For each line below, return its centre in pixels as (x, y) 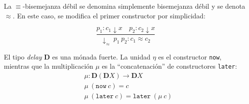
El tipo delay (23, 56)
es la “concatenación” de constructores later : (169, 66)
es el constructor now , (190, 56)
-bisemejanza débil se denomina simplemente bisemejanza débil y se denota (134, 6)
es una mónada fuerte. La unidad (102, 56)
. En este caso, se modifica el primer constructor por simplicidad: (109, 15)
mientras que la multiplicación (49, 66)
